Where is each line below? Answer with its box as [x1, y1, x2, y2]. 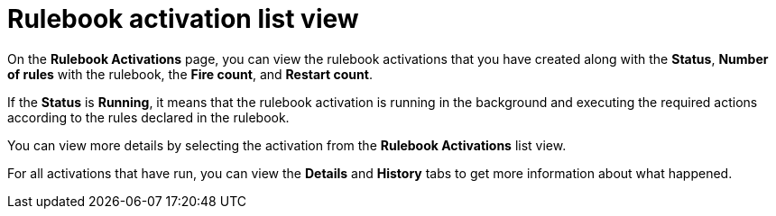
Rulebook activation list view [7, 4, 359, 34]
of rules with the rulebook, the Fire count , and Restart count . [7, 66, 373, 82]
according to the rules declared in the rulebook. [7, 109, 290, 125]
